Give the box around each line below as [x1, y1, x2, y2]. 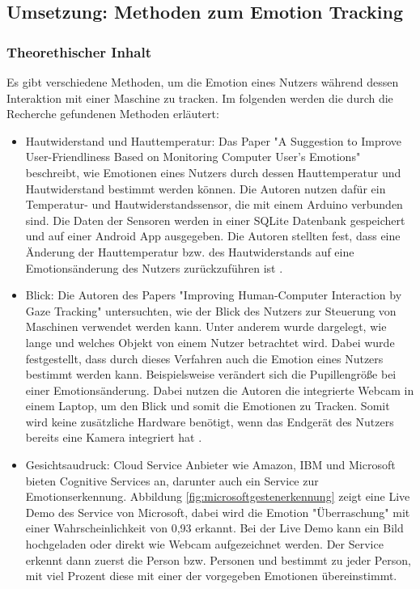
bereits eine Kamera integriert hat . [25, 429, 202, 446]
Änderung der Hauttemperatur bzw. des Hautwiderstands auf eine [25, 243, 354, 260]
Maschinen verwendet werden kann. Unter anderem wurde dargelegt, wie [25, 318, 387, 335]
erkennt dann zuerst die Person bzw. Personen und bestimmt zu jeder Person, [25, 551, 411, 568]
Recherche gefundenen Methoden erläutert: [6, 105, 219, 122]
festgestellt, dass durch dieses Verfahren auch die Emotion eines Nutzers [25, 350, 384, 367]
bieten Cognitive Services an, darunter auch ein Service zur [25, 472, 319, 489]
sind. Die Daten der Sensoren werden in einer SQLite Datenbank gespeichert [25, 211, 405, 228]
